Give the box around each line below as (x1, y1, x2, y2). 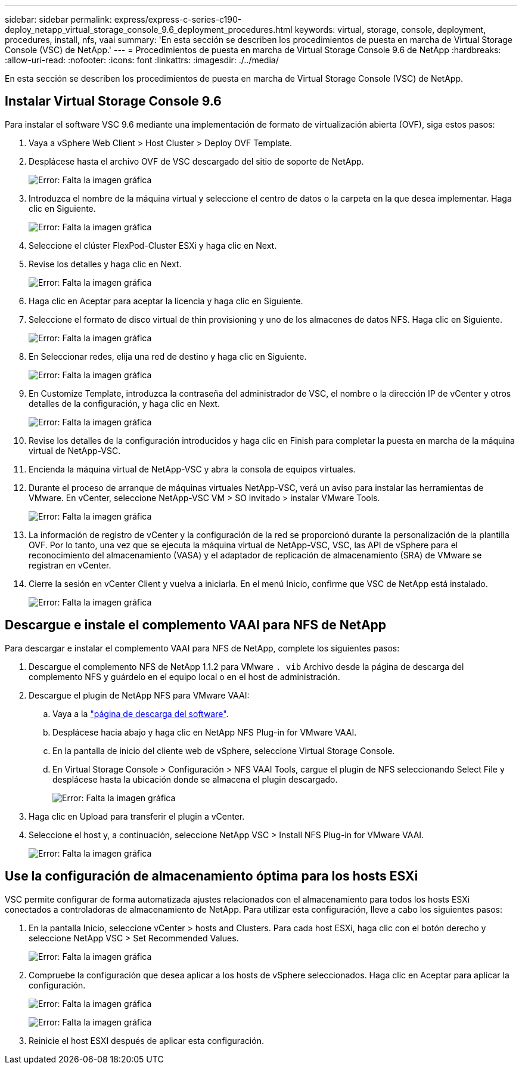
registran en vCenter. (29, 560, 111, 570)
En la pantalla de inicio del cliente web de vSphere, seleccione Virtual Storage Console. (52, 745, 395, 756)
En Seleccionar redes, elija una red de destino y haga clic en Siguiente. (29, 351, 307, 362)
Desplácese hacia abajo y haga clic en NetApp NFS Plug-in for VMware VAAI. (52, 727, 357, 737)
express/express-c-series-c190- (114, 14, 242, 24)
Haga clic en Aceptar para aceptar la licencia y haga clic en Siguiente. (29, 295, 303, 306)
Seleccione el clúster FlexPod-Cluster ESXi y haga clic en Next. (29, 240, 277, 251)
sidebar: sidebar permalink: (5, 14, 112, 24)
